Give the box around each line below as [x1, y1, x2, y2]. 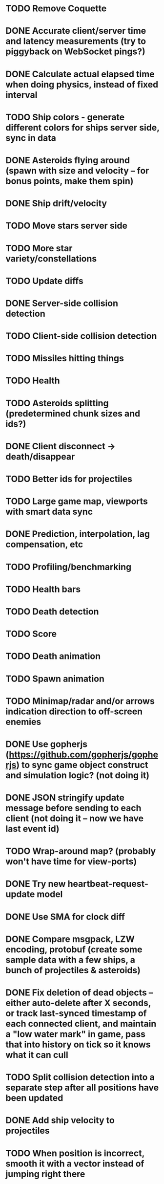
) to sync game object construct [16, 759, 148, 770]
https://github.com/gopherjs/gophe [9, 749, 158, 760]
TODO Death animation [5, 651, 101, 662]
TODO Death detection [5, 606, 99, 617]
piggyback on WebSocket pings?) [5, 46, 145, 57]
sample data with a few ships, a [5, 954, 136, 965]
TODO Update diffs [5, 275, 83, 286]
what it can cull [5, 1050, 68, 1060]
